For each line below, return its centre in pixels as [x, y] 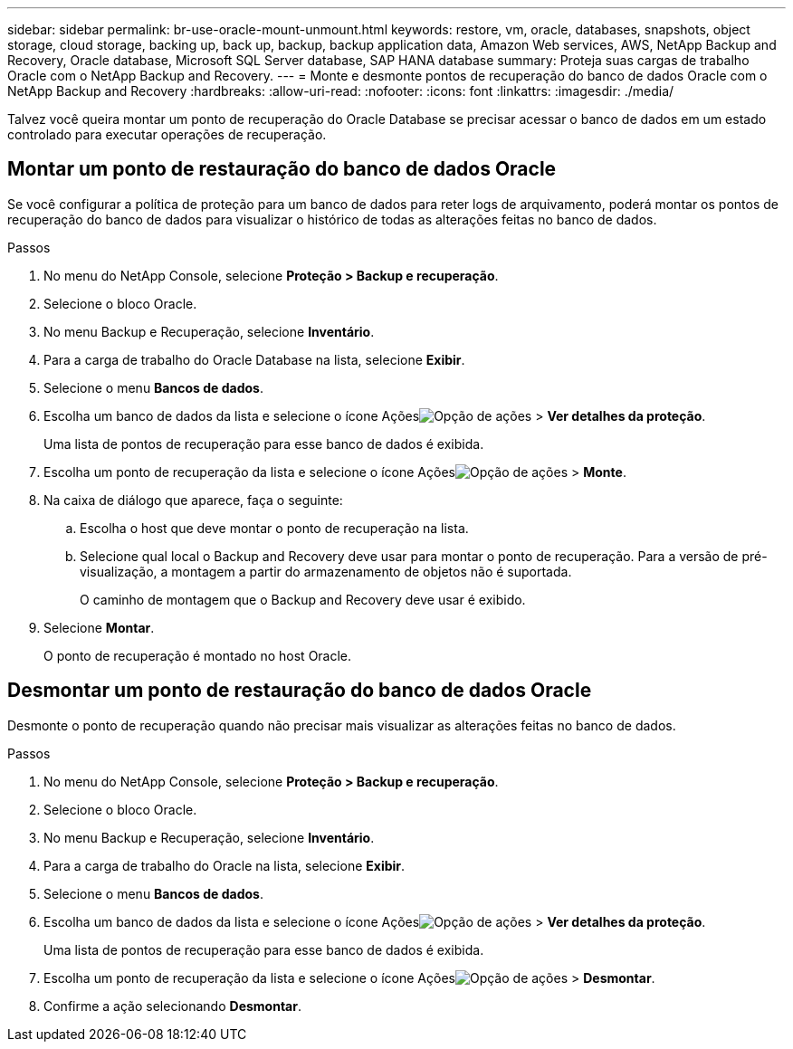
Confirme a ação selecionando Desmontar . [172, 1006]
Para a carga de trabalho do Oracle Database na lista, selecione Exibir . [254, 359]
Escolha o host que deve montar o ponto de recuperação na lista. [274, 528]
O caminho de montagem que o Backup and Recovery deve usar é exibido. [303, 599]
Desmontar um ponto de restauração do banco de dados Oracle [300, 691]
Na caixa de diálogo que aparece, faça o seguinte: [193, 500]
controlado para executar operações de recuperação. [167, 134]
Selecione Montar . [99, 627]
